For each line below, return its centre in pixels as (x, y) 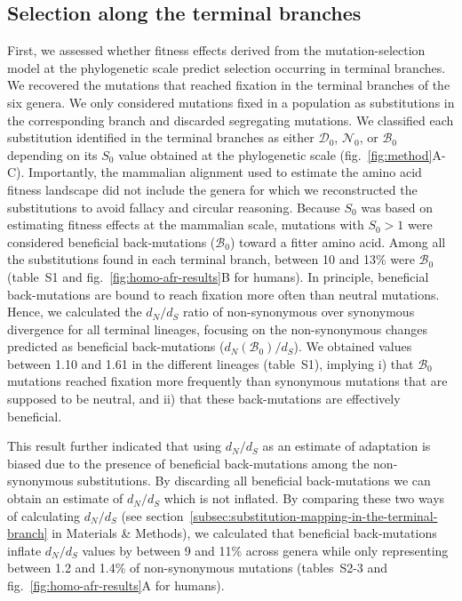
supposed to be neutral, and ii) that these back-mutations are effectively (204, 399)
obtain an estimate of (65, 498)
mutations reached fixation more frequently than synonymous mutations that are (227, 381)
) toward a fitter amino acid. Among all (338, 241)
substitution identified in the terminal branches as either (161, 137)
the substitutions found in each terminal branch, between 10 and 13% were (211, 259)
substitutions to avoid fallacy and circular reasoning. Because (174, 207)
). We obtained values (353, 346)
